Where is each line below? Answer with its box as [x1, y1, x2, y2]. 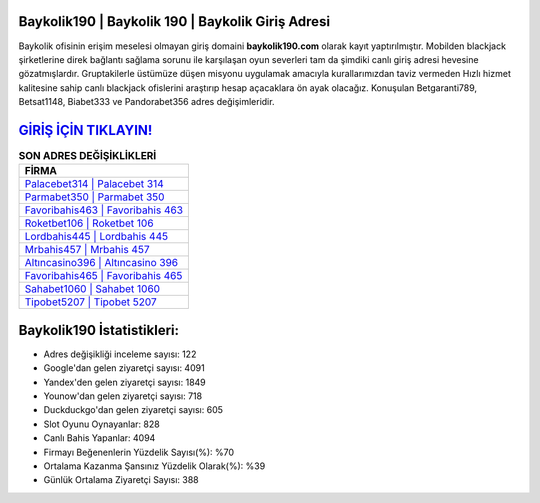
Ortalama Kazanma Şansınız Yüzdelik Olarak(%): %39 [43, 460, 266, 472]
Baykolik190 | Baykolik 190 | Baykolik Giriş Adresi [18, 13, 330, 30]
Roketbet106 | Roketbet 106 [24, 216, 154, 230]
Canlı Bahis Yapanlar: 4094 [43, 432, 156, 444]
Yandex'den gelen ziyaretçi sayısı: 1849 [43, 376, 207, 388]
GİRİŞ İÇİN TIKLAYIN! [18, 121, 153, 139]
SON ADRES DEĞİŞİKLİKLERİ [18, 149, 157, 163]
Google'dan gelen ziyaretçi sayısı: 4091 [43, 362, 205, 374]
